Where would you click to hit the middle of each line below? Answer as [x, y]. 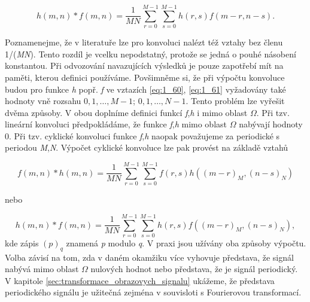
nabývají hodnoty [271, 124]
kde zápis [22, 242]
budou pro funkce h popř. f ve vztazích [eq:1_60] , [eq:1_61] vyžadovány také [145, 89]
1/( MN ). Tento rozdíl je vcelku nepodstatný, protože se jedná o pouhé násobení [151, 54]
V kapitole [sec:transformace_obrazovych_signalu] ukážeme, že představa [140, 280]
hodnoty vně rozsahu [43, 101]
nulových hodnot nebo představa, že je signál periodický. [194, 269]
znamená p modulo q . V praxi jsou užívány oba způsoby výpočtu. [186, 242]
